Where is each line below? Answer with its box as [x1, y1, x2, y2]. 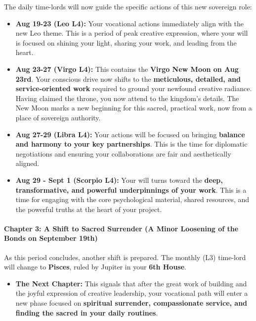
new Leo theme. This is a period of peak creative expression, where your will [15, 28, 248, 38]
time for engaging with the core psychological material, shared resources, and [15, 194, 250, 205]
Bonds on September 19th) [4, 233, 98, 243]
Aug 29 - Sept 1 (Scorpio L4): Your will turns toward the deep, [15, 174, 223, 185]
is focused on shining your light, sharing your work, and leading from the [15, 37, 237, 48]
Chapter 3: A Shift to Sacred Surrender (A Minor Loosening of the [4, 223, 239, 233]
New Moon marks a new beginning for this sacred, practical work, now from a [15, 103, 252, 113]
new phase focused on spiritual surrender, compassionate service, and [15, 298, 248, 308]
